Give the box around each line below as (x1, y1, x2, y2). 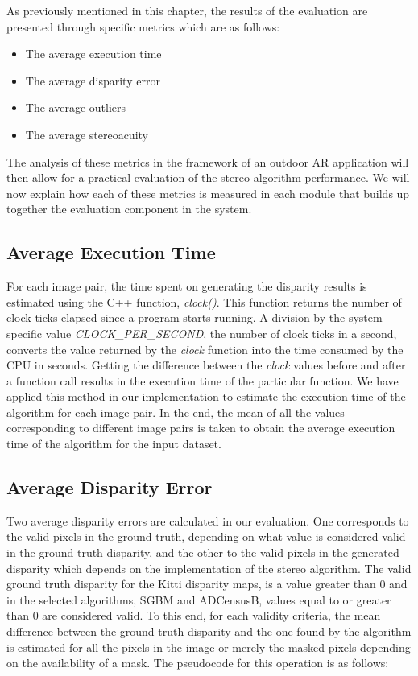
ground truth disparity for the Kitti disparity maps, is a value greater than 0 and (6, 575, 408, 592)
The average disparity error (25, 72, 160, 89)
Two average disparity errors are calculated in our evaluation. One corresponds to (6, 512, 409, 529)
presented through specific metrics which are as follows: (6, 18, 280, 35)
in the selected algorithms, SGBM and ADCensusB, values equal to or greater (6, 591, 391, 608)
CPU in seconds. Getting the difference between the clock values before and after (6, 357, 406, 373)
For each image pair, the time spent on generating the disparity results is (6, 278, 367, 295)
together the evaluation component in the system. (6, 200, 252, 217)
